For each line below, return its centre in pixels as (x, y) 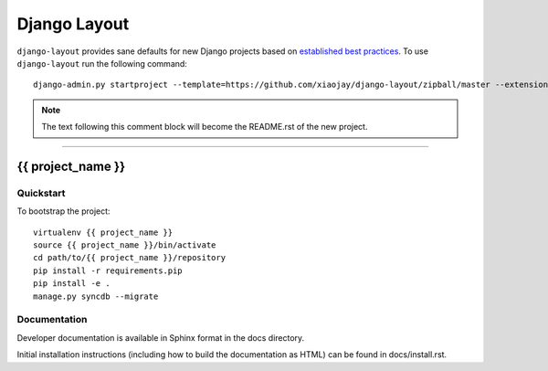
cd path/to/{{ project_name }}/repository (130, 258)
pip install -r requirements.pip (108, 270)
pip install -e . (72, 284)
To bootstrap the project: (63, 211)
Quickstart (41, 193)
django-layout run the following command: (102, 63)
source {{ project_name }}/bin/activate (125, 245)
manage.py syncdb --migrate (96, 296)
